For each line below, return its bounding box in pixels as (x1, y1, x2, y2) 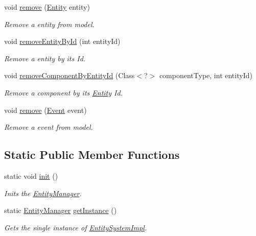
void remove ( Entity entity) (4, 2, 90, 12)
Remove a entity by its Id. (4, 53, 86, 63)
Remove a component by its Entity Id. (4, 87, 123, 98)
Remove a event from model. (4, 122, 93, 132)
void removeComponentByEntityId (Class (4, 70, 135, 81)
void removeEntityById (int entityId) (4, 36, 121, 46)
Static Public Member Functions (4, 147, 180, 162)
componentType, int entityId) (159, 70, 252, 81)
